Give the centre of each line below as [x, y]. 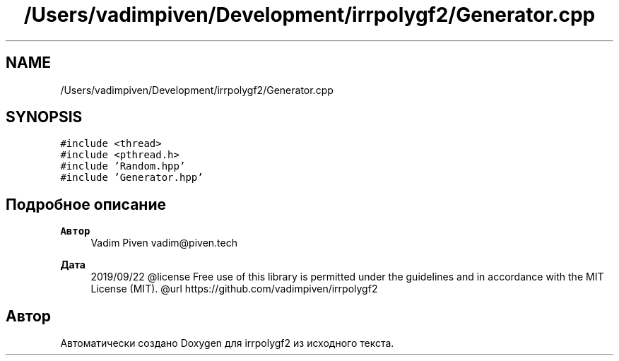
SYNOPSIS [44, 117]
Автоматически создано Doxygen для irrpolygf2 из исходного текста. [227, 343]
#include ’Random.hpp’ [123, 166]
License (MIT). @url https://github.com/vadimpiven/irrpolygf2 [234, 289]
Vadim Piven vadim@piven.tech [164, 243]
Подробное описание [86, 204]
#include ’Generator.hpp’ [132, 178]
